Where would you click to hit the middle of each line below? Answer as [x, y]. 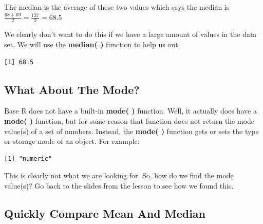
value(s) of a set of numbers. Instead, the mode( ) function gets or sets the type [131, 131]
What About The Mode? [72, 89]
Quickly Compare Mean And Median [105, 213]
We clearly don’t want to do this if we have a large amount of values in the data [130, 34]
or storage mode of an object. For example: [72, 141]
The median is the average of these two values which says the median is [117, 7]
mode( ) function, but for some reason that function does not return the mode [129, 121]
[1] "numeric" [28, 158]
